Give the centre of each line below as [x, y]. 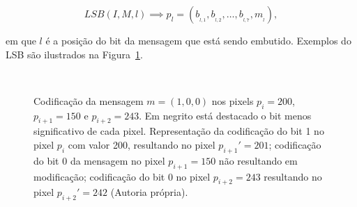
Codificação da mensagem [89, 100]
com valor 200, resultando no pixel [142, 144]
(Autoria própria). [149, 192]
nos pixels [233, 100]
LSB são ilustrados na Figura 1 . [74, 54]
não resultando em [258, 160]
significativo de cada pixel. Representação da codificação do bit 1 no [179, 131]
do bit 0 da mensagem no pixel [99, 160]
